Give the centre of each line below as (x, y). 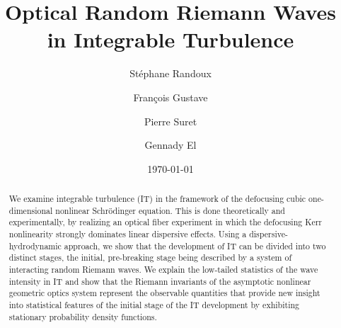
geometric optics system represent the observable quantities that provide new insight (164, 293)
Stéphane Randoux (170, 73)
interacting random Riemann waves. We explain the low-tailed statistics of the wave (163, 270)
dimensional (31, 210)
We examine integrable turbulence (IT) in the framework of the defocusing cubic (157, 199)
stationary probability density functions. (83, 316)
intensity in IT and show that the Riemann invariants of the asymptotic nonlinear (160, 281)
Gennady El (170, 145)
